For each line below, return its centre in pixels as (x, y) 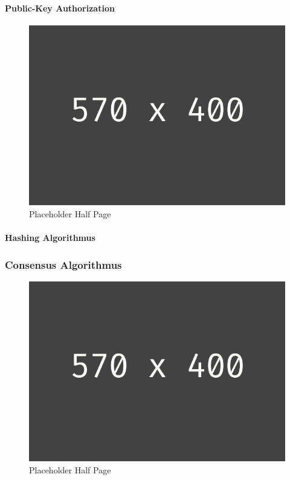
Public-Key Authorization (60, 8)
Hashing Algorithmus (50, 238)
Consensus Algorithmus (63, 264)
